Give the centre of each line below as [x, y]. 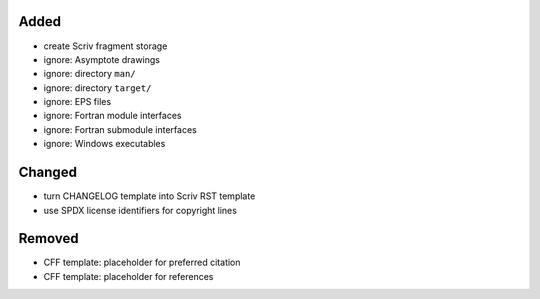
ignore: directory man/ [89, 74]
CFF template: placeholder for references [128, 276]
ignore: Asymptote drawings [101, 59]
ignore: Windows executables [104, 144]
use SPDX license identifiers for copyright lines [140, 210]
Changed [47, 172]
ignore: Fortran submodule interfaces [120, 129]
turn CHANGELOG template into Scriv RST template [149, 196]
